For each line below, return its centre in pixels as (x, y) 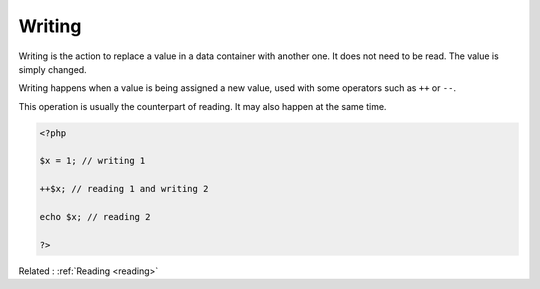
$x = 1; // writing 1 (92, 161)
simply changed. (52, 69)
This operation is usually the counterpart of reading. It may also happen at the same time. (202, 106)
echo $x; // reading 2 (95, 217)
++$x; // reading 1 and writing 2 (124, 189)
